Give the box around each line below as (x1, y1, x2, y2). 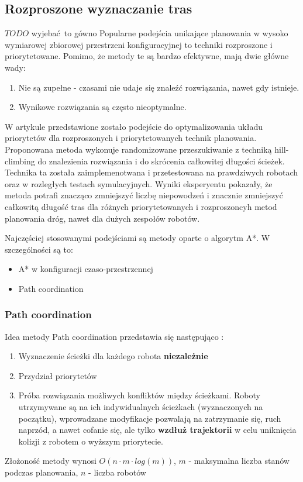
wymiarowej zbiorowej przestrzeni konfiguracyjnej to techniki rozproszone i (5, 38, 273, 50)
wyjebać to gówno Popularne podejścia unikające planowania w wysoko (31, 27, 288, 39)
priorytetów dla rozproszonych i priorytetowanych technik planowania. (5, 132, 257, 144)
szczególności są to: (5, 243, 73, 255)
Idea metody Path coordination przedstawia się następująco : (5, 330, 224, 342)
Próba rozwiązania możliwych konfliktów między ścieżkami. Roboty (18, 389, 260, 401)
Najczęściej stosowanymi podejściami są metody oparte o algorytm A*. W (5, 232, 270, 244)
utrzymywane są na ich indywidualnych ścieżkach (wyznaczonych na (18, 401, 263, 413)
